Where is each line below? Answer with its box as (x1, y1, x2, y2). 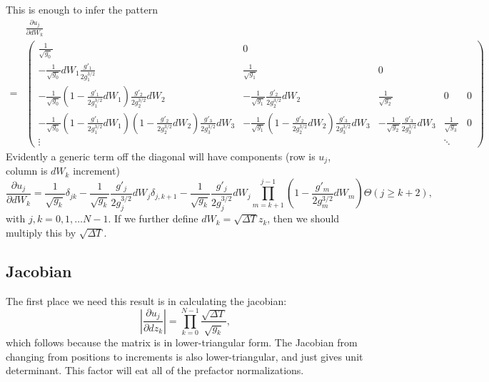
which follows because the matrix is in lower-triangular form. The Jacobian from (6, 335, 358, 350)
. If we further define (108, 211, 198, 226)
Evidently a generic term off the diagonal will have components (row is (6, 148, 316, 163)
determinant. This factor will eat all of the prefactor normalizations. (6, 363, 304, 378)
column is (6, 163, 48, 178)
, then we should (267, 211, 340, 226)
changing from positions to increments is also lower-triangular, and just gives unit (6, 349, 363, 363)
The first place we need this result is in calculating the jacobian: (6, 293, 287, 308)
